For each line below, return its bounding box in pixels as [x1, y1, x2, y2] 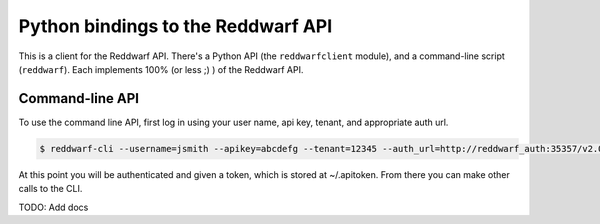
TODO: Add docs [18, 201, 89, 213]
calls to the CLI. [18, 183, 83, 195]
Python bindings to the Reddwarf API [18, 15, 333, 37]
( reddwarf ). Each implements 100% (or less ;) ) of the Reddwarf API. [18, 63, 304, 75]
